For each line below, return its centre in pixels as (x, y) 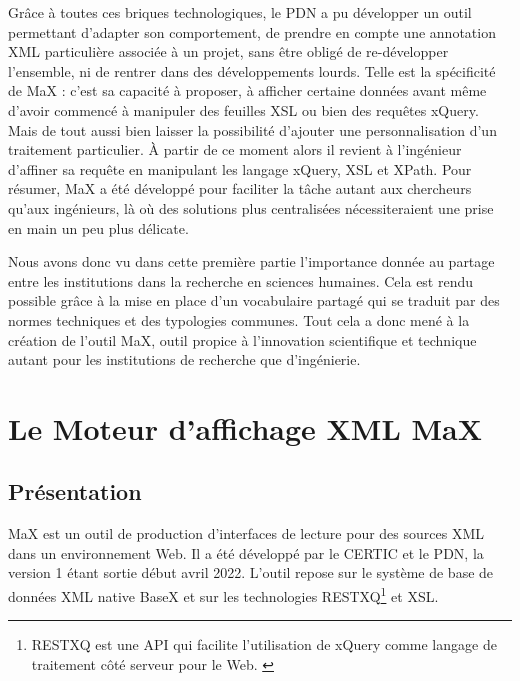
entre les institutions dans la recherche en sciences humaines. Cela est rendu (241, 280)
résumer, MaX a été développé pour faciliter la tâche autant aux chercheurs (240, 188)
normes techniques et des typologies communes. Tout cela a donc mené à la (239, 319)
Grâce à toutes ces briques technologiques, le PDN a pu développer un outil (240, 12)
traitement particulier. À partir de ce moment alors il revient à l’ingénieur (235, 149)
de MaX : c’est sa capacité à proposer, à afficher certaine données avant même (247, 90)
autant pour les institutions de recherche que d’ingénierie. (184, 359)
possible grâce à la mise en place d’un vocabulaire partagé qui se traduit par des (254, 300)
